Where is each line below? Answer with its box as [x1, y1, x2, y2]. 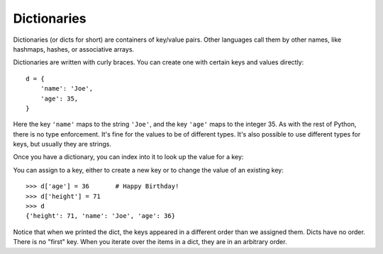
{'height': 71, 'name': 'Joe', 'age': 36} [26, 212, 176, 220]
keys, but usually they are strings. [13, 140, 111, 149]
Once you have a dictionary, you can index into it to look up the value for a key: [13, 153, 244, 161]
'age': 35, [40, 94, 79, 103]
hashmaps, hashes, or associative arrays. [13, 45, 135, 53]
